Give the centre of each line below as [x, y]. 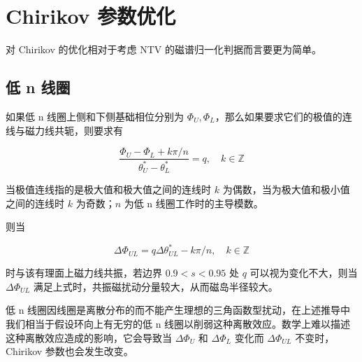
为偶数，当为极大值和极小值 [286, 189]
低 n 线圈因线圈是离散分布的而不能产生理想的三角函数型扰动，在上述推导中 [178, 310]
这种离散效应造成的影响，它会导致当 [89, 337]
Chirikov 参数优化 [91, 16]
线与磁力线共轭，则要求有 [64, 130]
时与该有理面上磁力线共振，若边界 [84, 273]
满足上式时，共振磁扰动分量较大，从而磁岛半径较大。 [155, 286]
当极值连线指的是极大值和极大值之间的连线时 [108, 189]
